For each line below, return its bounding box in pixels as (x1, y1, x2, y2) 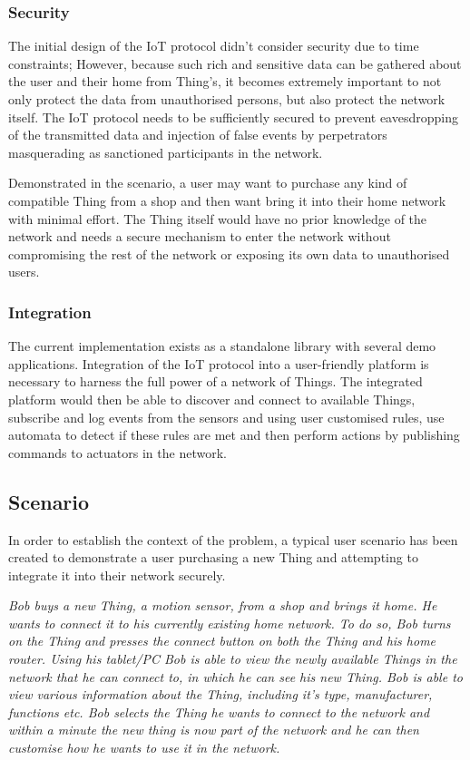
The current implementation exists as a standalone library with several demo (8, 336, 436, 356)
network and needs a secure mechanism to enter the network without (8, 227, 391, 246)
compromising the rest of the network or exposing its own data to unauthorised (8, 244, 450, 263)
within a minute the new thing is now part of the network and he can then (8, 720, 419, 739)
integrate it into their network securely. (8, 565, 226, 584)
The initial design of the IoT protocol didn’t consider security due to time (8, 36, 419, 55)
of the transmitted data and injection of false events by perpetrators (8, 125, 387, 144)
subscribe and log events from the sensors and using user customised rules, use (8, 407, 445, 426)
